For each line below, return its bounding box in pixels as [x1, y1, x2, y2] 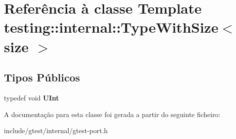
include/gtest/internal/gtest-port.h [4, 125, 108, 136]
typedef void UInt [4, 92, 59, 102]
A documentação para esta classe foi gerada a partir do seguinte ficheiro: [4, 109, 220, 119]
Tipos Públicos [4, 70, 80, 85]
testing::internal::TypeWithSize [4, 17, 218, 37]
